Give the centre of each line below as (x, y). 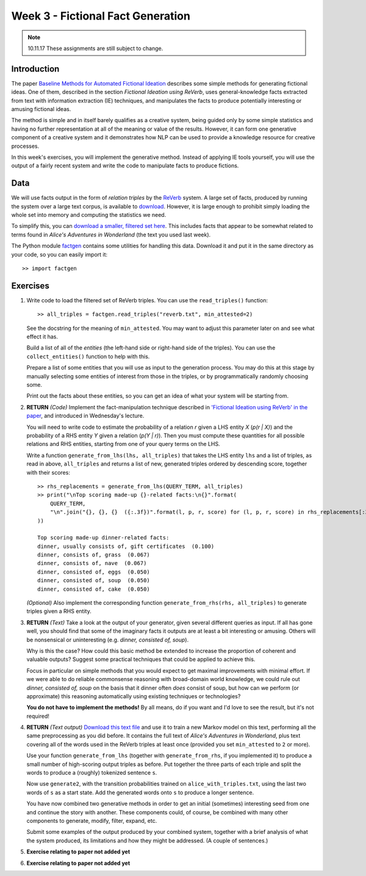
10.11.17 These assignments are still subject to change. (95, 48)
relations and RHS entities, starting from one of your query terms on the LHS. (123, 444)
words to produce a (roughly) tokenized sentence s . (92, 773)
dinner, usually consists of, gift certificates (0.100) (126, 546)
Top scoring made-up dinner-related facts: (103, 538)
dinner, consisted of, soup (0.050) (94, 581)
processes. (25, 146)
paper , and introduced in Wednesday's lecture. (85, 416)
